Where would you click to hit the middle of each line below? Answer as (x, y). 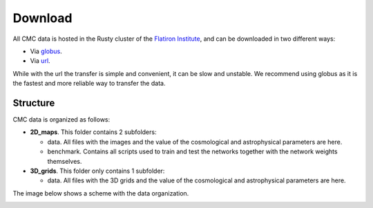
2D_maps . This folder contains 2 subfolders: (93, 132)
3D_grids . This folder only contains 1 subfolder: (97, 171)
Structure (34, 103)
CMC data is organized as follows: (61, 120)
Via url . (40, 61)
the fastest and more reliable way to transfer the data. (89, 84)
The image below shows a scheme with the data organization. (101, 193)
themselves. (65, 161)
